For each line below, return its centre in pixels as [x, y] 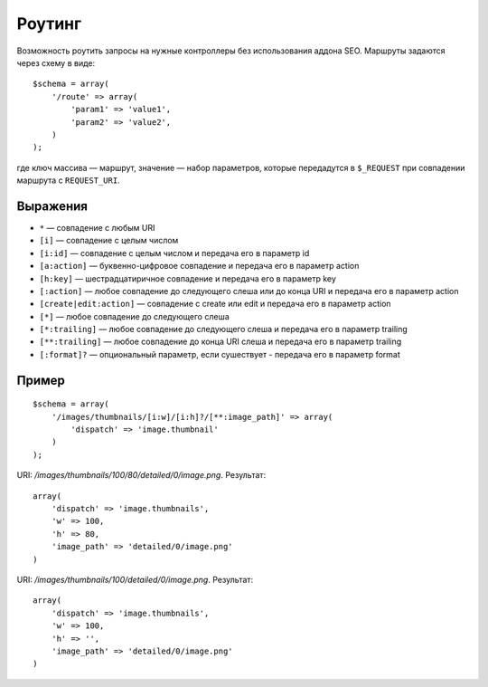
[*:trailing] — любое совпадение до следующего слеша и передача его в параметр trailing [224, 329]
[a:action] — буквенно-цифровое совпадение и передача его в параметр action [199, 266]
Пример [41, 380]
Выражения [52, 206]
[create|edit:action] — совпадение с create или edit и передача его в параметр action [216, 304]
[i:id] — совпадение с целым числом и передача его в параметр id [174, 253]
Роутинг [49, 24]
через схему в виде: [56, 62]
